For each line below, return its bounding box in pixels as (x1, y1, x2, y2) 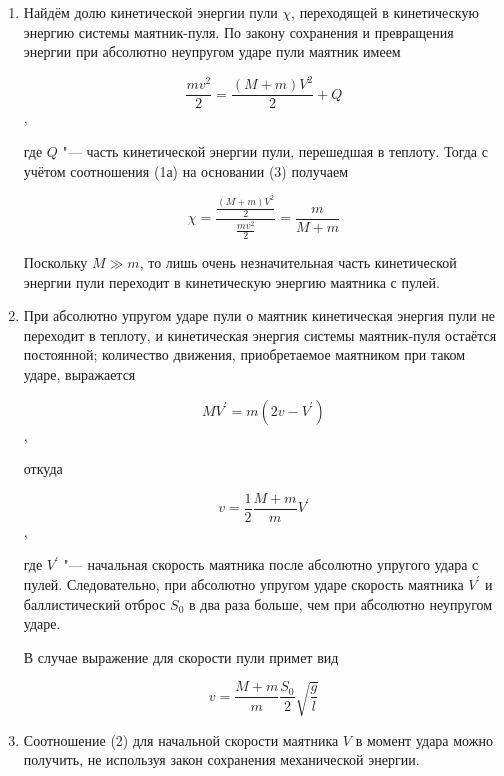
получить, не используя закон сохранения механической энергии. (23, 749, 420, 770)
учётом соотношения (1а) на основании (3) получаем (23, 160, 349, 181)
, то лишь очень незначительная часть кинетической (139, 251, 457, 272)
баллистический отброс (23, 593, 166, 614)
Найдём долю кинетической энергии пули (23, 2, 278, 22)
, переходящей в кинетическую (291, 2, 479, 22)
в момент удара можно (355, 729, 493, 750)
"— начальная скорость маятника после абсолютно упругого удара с (63, 554, 479, 575)
